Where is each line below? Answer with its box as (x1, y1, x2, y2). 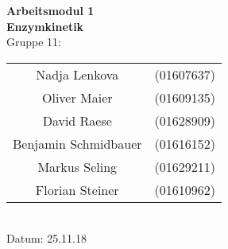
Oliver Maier (41, 88, 113, 107)
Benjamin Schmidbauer (13, 134, 142, 153)
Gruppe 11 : (6, 33, 62, 50)
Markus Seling (37, 157, 118, 176)
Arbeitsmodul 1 (6, 2, 95, 18)
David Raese (42, 111, 112, 130)
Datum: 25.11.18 (6, 230, 87, 247)
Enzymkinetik (6, 18, 84, 34)
